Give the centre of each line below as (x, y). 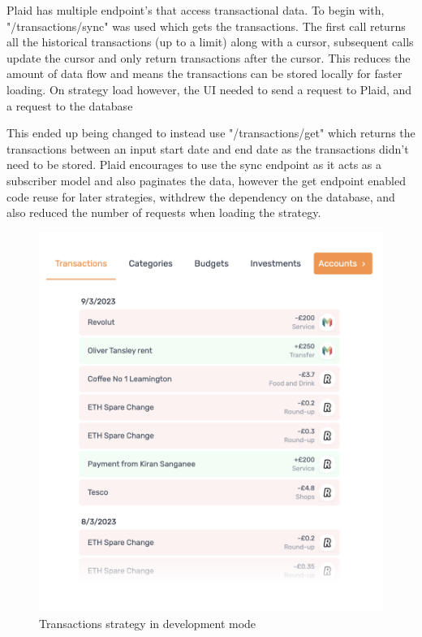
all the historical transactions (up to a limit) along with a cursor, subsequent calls (210, 42)
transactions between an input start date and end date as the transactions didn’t (208, 148)
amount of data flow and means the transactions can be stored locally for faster (205, 74)
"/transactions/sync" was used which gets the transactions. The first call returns (206, 26)
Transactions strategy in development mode (148, 623)
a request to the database (70, 105)
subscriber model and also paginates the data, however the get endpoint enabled (206, 180)
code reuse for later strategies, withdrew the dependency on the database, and (201, 196)
